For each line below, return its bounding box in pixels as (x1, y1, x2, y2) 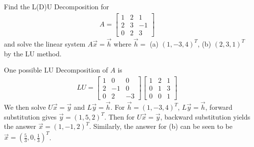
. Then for (104, 111, 135, 122)
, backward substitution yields (160, 111, 251, 122)
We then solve (4, 102, 46, 112)
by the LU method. (4, 48, 62, 58)
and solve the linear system (4, 38, 86, 49)
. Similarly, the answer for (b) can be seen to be (89, 121, 233, 131)
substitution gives (4, 111, 57, 122)
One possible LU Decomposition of (4, 65, 108, 75)
